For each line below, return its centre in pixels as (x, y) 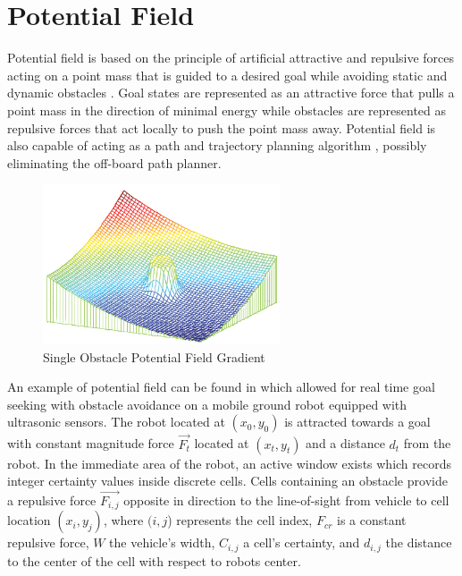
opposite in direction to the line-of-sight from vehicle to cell (286, 500)
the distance (419, 542)
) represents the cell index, (240, 520)
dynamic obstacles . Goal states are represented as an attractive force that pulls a (231, 93)
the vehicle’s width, (162, 542)
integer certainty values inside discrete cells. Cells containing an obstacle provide (227, 481)
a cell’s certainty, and (302, 542)
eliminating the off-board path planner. (114, 162)
